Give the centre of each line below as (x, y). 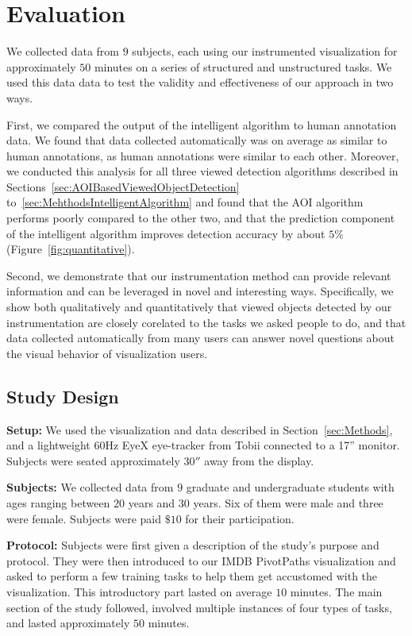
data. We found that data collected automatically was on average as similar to (197, 140)
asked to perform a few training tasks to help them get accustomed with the (192, 576)
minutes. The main (336, 591)
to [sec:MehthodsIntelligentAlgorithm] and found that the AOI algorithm (185, 202)
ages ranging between (58, 502)
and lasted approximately (68, 623)
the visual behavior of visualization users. (107, 353)
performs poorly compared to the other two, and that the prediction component (201, 218)
